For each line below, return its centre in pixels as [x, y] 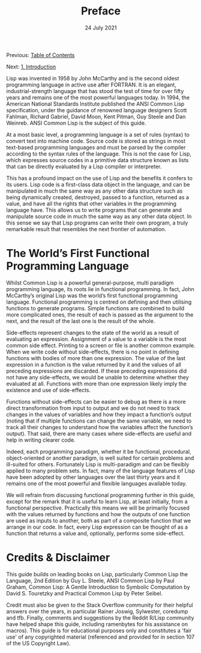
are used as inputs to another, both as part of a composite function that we [99, 520]
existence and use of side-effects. [49, 390]
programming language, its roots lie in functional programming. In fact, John [100, 289]
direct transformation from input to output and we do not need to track [93, 408]
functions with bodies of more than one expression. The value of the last [96, 358]
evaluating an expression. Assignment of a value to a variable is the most [96, 339]
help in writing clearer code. [41, 440]
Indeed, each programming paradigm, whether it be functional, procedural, [99, 451]
